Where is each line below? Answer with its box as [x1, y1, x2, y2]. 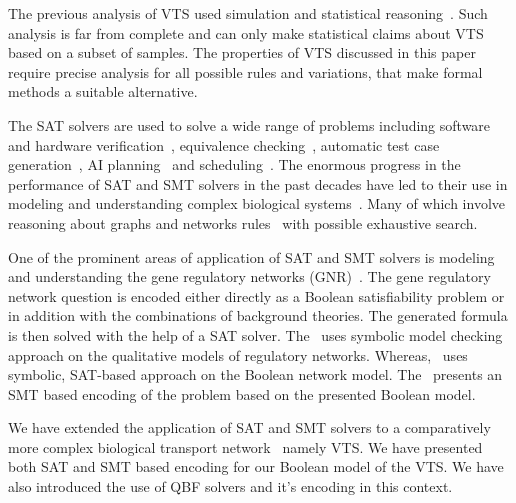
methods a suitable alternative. [8, 81, 198, 102]
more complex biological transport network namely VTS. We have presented [8, 436, 483, 457]
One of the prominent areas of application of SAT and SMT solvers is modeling [8, 246, 495, 267]
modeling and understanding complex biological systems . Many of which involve [8, 193, 505, 214]
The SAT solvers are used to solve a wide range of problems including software [8, 114, 491, 135]
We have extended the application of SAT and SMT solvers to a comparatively [8, 417, 491, 438]
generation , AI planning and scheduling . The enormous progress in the [8, 154, 461, 175]
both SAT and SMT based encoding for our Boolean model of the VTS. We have [8, 456, 504, 477]
